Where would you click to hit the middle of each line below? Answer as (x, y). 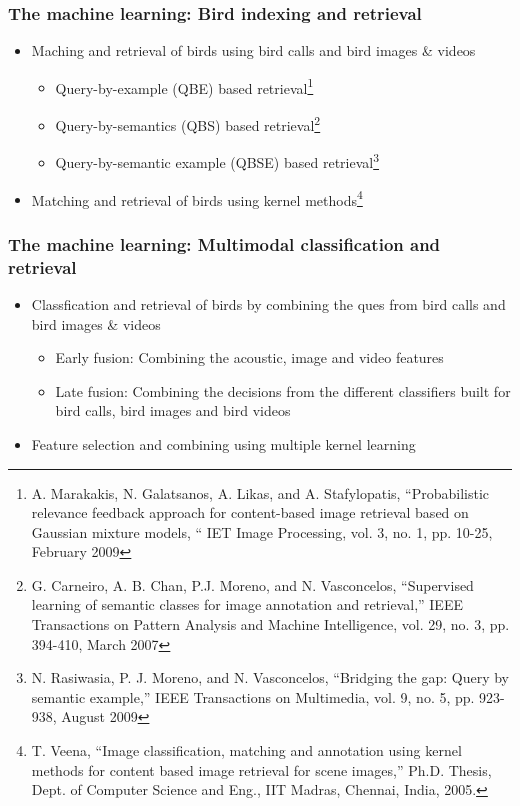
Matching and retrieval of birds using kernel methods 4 (197, 198)
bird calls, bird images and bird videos (173, 410)
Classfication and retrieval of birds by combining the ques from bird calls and (268, 303)
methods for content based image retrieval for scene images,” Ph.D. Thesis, (261, 769)
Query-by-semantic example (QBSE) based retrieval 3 (217, 160)
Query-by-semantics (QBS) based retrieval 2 (188, 123)
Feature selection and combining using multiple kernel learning (223, 443)
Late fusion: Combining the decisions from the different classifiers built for (283, 390)
